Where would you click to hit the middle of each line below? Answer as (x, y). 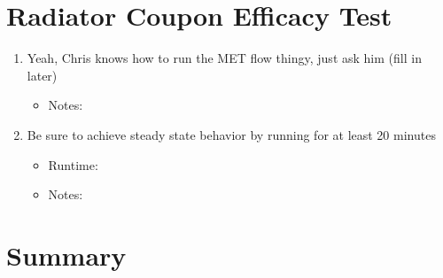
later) (42, 75)
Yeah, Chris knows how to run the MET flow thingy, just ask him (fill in (224, 58)
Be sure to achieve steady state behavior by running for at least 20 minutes (231, 134)
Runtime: (73, 164)
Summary (66, 255)
